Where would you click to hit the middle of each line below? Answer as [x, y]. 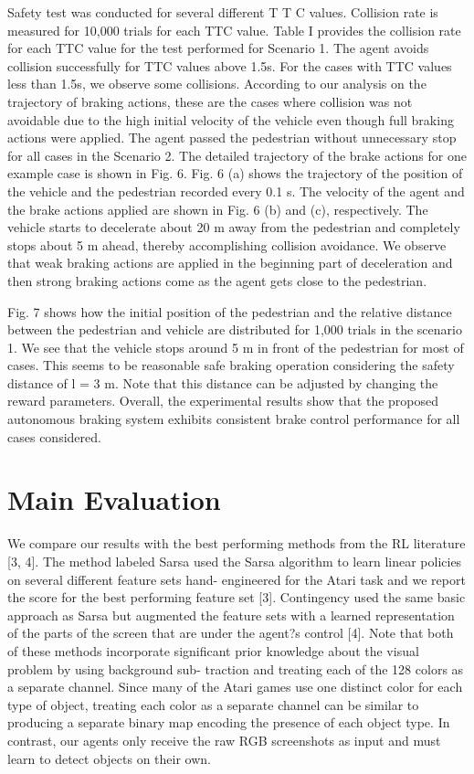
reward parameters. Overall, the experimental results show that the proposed [223, 401]
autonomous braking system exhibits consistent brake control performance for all [234, 419]
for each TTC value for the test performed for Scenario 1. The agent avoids [218, 48]
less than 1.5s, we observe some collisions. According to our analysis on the [217, 84]
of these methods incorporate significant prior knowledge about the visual [213, 650]
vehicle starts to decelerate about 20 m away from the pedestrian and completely [234, 227]
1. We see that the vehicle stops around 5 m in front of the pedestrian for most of [236, 347]
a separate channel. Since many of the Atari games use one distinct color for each [235, 687]
